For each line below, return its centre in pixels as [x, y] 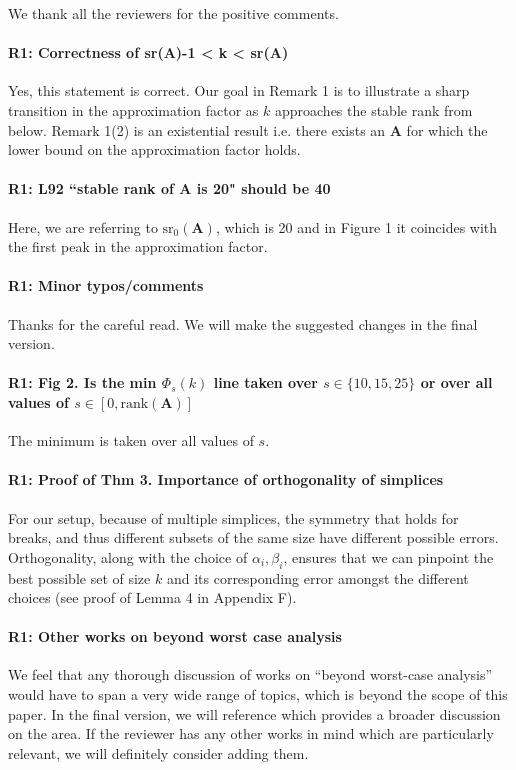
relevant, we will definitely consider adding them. [158, 752]
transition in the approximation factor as [133, 109]
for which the [447, 129]
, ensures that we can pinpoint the [388, 556]
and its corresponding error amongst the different [317, 577]
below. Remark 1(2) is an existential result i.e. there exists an [197, 129]
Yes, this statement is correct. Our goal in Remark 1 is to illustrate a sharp [239, 90]
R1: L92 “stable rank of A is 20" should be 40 [169, 188]
